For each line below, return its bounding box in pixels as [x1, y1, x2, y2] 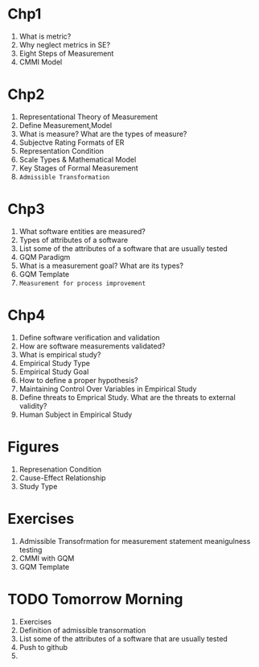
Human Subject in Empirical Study [18, 410, 133, 419]
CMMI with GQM [18, 553, 75, 563]
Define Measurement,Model [18, 120, 113, 130]
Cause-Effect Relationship [18, 472, 106, 483]
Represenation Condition [18, 464, 102, 474]
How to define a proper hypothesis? [18, 375, 138, 385]
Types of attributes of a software [18, 235, 129, 245]
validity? [18, 401, 47, 410]
